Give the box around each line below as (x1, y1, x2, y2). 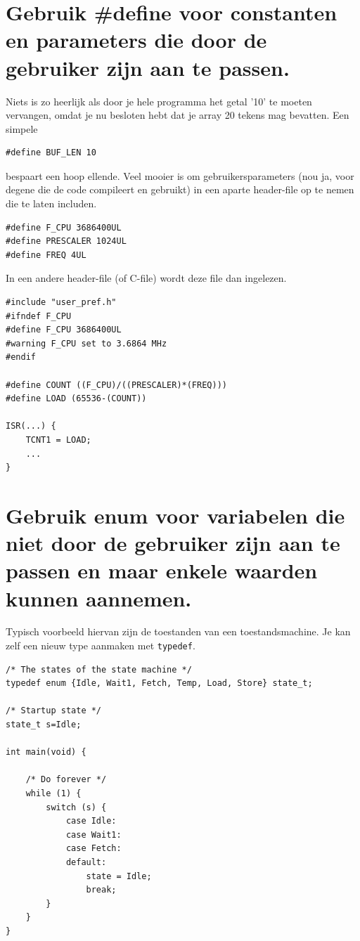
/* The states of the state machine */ (6, 664, 192, 675)
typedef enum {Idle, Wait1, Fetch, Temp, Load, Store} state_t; (6, 678, 313, 689)
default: (65, 857, 107, 867)
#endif (6, 352, 36, 363)
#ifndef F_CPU (6, 311, 72, 321)
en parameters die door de (6, 25, 267, 54)
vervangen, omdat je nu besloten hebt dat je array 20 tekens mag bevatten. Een (6, 108, 349, 122)
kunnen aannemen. (6, 583, 192, 612)
